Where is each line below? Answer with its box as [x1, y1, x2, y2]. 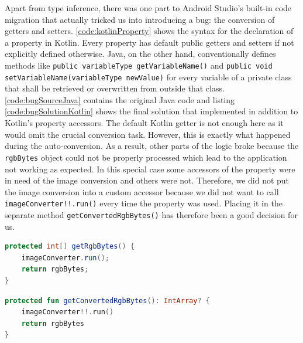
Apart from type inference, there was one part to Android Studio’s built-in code [5, 2, 292, 13]
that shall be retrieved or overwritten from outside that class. [5, 82, 225, 94]
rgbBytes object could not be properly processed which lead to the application [5, 151, 287, 163]
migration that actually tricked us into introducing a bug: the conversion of [5, 13, 275, 25]
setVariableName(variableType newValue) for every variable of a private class [5, 70, 292, 83]
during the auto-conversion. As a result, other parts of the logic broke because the [5, 140, 299, 152]
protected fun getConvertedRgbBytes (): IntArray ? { [5, 296, 210, 305]
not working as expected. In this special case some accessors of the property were [5, 162, 295, 175]
